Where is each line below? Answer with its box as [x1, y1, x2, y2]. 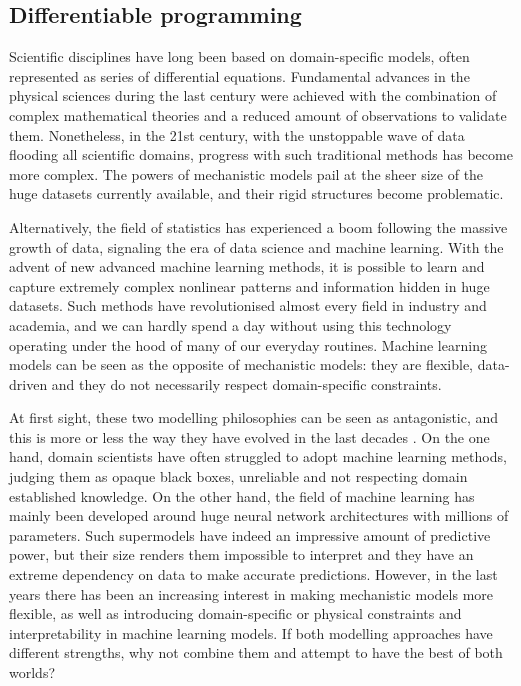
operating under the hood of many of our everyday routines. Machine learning [9, 334, 487, 355]
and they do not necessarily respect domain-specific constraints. [51, 373, 442, 394]
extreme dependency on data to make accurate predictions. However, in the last [9, 564, 498, 585]
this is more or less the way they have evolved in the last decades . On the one [9, 426, 490, 447]
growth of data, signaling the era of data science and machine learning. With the [9, 236, 504, 257]
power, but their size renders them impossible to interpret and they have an [9, 544, 474, 565]
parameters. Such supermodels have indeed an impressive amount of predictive [9, 524, 491, 545]
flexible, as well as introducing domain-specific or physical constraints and [9, 603, 462, 624]
